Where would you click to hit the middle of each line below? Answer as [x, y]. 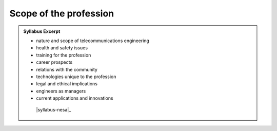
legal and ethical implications [67, 84]
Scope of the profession [62, 13]
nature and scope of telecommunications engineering [93, 41]
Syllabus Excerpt [42, 31]
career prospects [54, 62]
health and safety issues [62, 48]
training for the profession [64, 55]
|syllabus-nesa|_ [54, 110]
